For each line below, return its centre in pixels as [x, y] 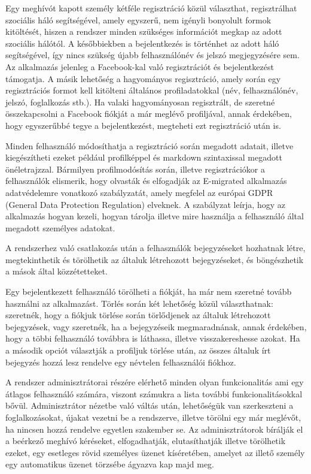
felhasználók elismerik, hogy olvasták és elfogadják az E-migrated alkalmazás [146, 181]
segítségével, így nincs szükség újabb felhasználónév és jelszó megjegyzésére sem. [153, 55]
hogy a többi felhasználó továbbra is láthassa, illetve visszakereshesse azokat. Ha [153, 338]
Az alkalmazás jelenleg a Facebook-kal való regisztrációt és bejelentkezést [140, 66]
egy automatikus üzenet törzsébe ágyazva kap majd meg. [110, 464]
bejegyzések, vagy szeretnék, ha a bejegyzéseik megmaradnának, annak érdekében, [156, 326]
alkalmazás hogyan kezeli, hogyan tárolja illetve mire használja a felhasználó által [155, 216]
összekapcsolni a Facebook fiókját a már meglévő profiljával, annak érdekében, [149, 114]
